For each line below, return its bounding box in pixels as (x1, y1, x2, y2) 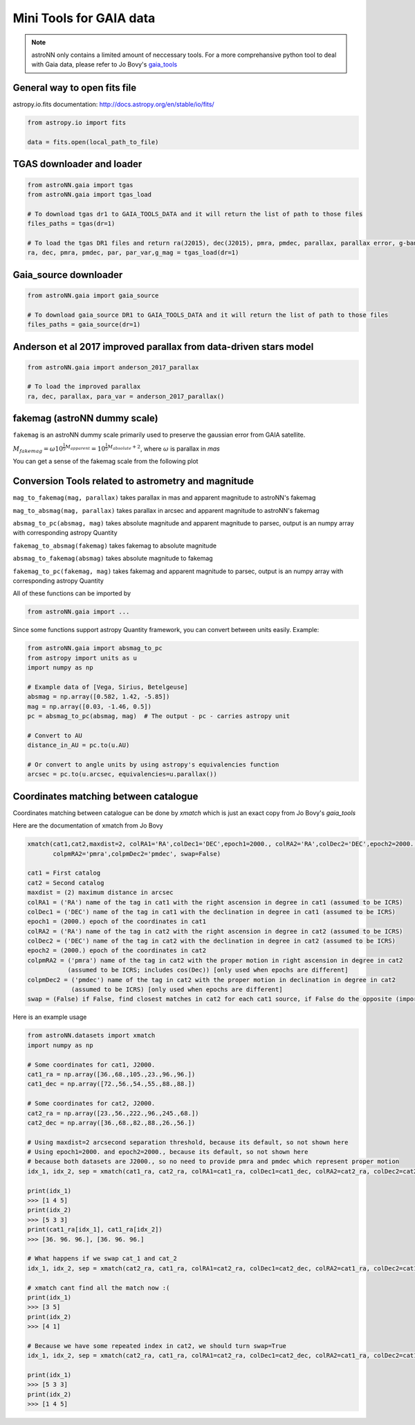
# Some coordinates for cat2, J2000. (27, 1099, 156, 1108)
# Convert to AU (27, 731, 83, 740)
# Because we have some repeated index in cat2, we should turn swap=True (27, 1342, 287, 1349)
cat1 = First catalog (27, 869, 101, 877)
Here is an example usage (12, 1013, 87, 1022)
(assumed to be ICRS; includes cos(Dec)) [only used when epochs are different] (67, 966, 349, 974)
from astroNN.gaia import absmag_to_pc (27, 645, 163, 652)
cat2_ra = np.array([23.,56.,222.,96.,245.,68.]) (27, 1109, 199, 1117)
